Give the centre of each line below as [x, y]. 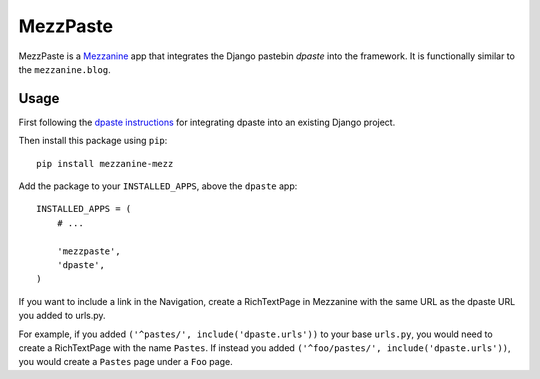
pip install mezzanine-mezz [105, 163]
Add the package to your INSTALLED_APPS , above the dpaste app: [158, 186]
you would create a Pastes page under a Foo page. [126, 362]
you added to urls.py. [62, 316]
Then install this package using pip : [93, 141]
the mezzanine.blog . [65, 69]
